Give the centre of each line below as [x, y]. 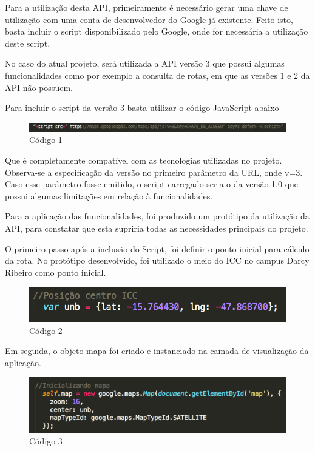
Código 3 [46, 441]
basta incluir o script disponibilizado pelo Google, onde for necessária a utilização [157, 31]
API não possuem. [39, 87]
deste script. [28, 43]
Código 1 [46, 140]
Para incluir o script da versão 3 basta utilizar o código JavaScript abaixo [142, 108]
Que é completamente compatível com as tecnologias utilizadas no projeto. [144, 160]
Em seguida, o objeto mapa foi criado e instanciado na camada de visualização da [157, 351]
